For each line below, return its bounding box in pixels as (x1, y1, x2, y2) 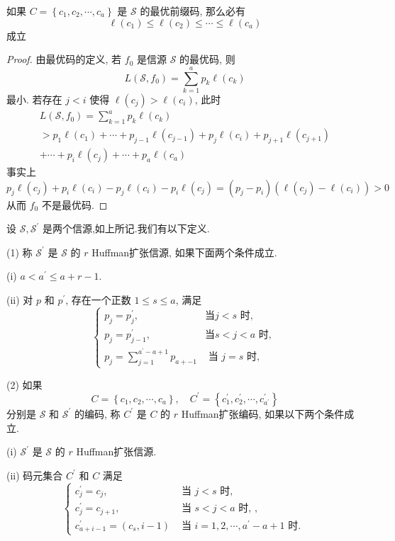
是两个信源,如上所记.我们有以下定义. (42, 221, 210, 236)
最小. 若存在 (6, 91, 62, 106)
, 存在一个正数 (65, 292, 131, 307)
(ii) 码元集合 (6, 467, 63, 482)
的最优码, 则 (179, 52, 235, 67)
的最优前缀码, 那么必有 (140, 4, 245, 18)
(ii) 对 (6, 292, 33, 307)
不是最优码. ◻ (41, 197, 108, 212)
